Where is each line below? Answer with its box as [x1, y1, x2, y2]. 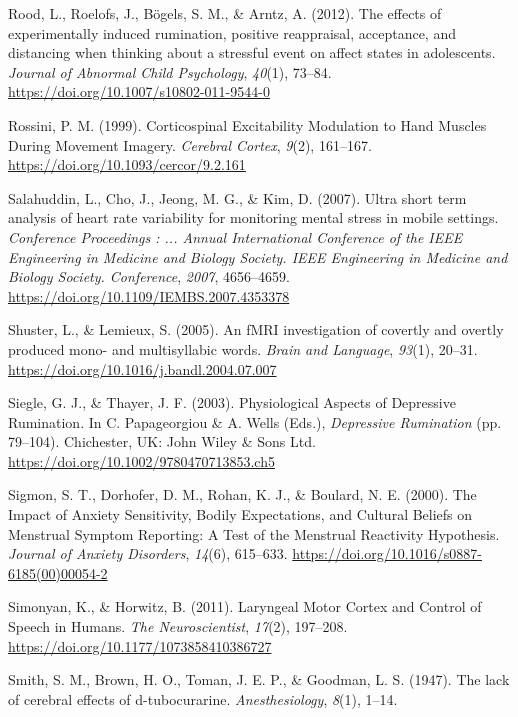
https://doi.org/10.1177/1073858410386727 [8, 635, 272, 656]
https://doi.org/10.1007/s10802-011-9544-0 [8, 81, 270, 102]
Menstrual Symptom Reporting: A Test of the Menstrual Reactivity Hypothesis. [8, 523, 500, 544]
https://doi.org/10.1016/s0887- [292, 543, 482, 564]
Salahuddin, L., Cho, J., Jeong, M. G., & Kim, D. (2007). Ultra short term [8, 187, 467, 208]
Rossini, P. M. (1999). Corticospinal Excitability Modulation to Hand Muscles [8, 114, 487, 135]
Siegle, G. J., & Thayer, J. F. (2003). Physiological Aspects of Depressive [8, 392, 456, 413]
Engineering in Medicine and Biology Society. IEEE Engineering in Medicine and [8, 246, 508, 267]
